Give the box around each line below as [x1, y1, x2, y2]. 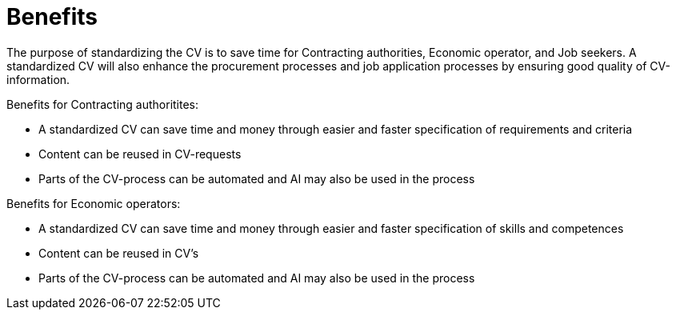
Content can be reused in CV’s [38, 246, 199, 260]
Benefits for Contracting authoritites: [6, 97, 199, 111]
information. [6, 72, 70, 86]
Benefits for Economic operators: [6, 196, 181, 210]
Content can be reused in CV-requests [38, 146, 242, 161]
